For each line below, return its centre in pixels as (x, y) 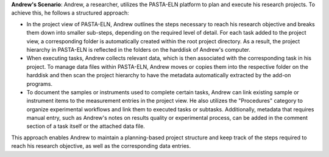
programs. (40, 84)
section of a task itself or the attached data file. (86, 126)
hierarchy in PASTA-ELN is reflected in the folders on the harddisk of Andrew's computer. (139, 49)
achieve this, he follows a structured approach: (70, 13)
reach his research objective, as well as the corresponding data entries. (101, 146)
